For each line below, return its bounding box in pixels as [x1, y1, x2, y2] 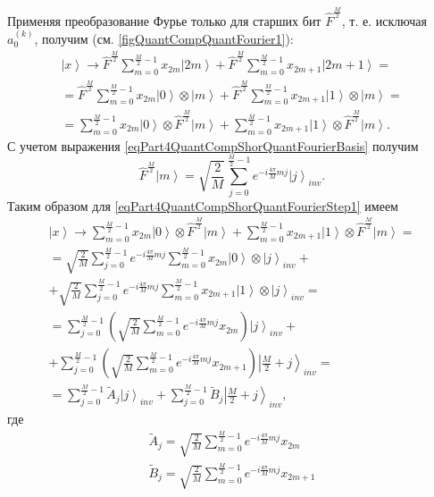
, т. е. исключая [341, 11, 427, 29]
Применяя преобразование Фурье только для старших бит [7, 11, 321, 29]
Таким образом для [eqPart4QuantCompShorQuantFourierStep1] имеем [7, 196, 398, 215]
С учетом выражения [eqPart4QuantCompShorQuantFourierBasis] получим [7, 136, 419, 155]
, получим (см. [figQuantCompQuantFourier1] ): [34, 29, 294, 47]
